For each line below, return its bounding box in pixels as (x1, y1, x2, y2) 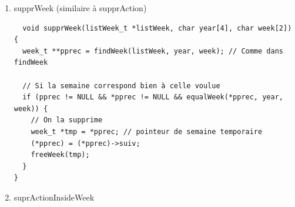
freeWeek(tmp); (31, 151, 90, 159)
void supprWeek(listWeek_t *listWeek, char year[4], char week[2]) (22, 24, 292, 32)
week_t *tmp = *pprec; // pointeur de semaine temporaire (31, 127, 263, 136)
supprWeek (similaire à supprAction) (14, 2, 147, 14)
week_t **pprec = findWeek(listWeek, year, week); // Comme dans (22, 46, 283, 55)
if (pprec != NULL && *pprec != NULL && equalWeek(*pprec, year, (22, 93, 283, 102)
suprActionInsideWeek (14, 191, 95, 203)
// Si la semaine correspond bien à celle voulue (22, 81, 220, 90)
